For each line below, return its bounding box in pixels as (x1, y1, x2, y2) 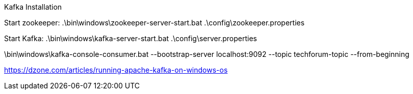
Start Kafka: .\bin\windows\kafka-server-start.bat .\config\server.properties (4, 34, 257, 43)
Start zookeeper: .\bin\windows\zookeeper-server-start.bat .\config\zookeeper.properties (4, 18, 305, 27)
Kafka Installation (4, 3, 62, 11)
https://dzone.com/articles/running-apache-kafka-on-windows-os (4, 66, 228, 74)
